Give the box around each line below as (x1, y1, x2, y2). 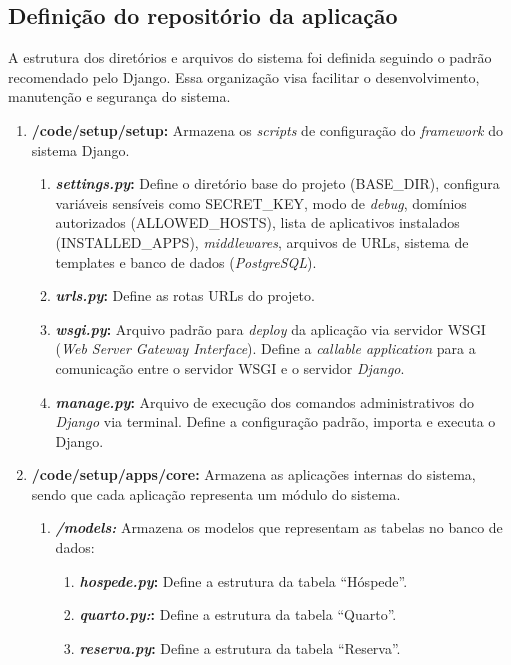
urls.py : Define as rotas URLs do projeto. (55, 285, 315, 306)
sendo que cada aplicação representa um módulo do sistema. (31, 483, 401, 504)
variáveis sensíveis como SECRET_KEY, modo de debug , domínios (55, 192, 467, 213)
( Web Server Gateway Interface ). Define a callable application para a (55, 338, 476, 359)
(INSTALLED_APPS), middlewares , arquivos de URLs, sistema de (55, 231, 469, 252)
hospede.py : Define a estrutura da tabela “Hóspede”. (79, 570, 408, 591)
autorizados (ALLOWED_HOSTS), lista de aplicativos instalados (55, 212, 460, 233)
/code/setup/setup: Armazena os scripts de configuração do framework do (31, 119, 503, 140)
